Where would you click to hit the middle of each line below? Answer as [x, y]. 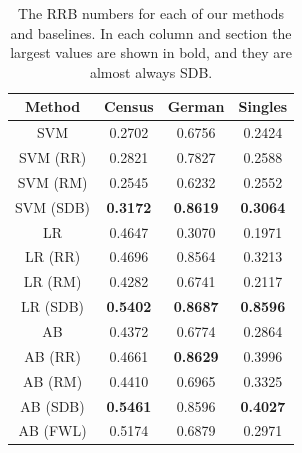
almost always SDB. [151, 71]
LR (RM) [52, 281]
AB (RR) [52, 355]
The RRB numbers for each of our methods [151, 13]
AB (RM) [52, 380]
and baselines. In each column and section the [151, 32]
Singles [263, 106]
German [196, 106]
